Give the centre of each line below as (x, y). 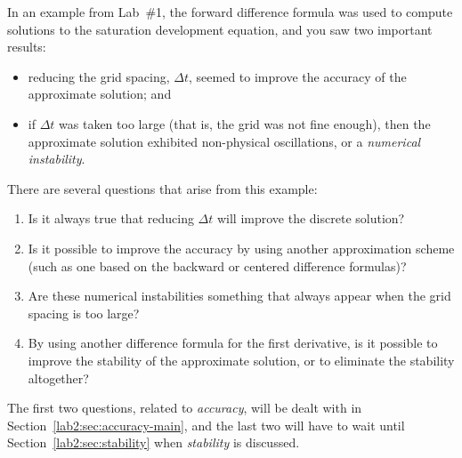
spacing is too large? (84, 313)
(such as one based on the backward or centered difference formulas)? (217, 265)
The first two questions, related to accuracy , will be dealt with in (185, 408)
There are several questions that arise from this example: (162, 188)
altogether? (58, 378)
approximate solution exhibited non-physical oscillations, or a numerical (224, 141)
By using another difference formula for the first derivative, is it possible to (233, 343)
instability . (57, 159)
